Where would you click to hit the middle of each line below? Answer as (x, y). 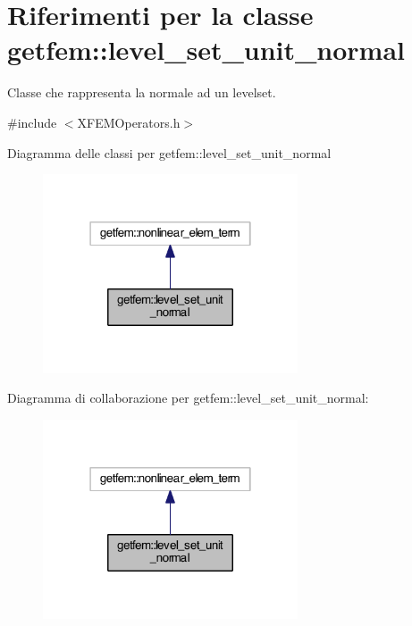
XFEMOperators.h (129, 122)
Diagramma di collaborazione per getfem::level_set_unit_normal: (188, 398)
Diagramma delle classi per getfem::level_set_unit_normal (169, 152)
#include (32, 122)
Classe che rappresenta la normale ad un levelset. (142, 92)
